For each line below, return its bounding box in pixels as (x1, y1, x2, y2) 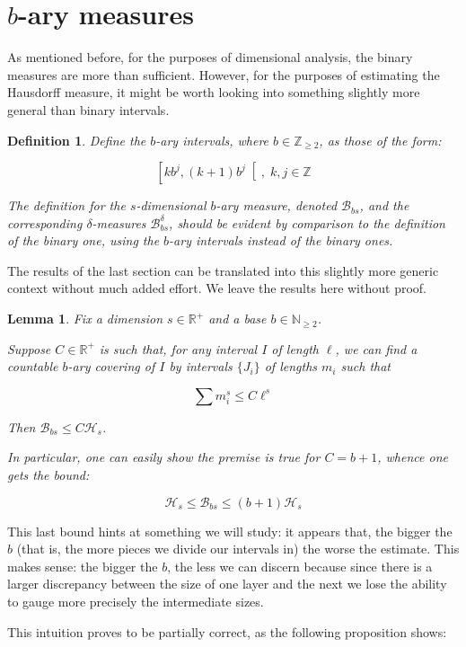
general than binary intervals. (7, 100, 170, 119)
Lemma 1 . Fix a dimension (7, 309, 163, 328)
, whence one (377, 448, 448, 466)
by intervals (169, 357, 233, 376)
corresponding (7, 213, 83, 232)
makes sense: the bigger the (7, 556, 158, 575)
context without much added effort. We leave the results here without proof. (7, 279, 426, 297)
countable (7, 357, 58, 376)
